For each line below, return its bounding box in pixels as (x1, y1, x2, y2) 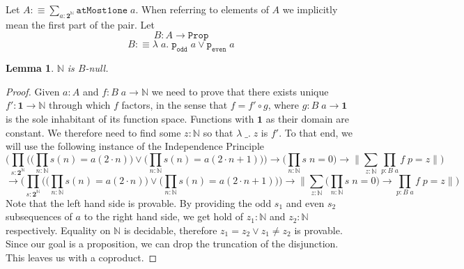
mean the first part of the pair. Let (6, 17, 155, 31)
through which (49, 98, 111, 112)
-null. (85, 61, 109, 75)
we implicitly (282, 2, 338, 16)
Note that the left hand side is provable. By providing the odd (6, 195, 272, 210)
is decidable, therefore (123, 222, 217, 237)
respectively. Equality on (6, 222, 111, 237)
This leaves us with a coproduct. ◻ (6, 249, 157, 264)
